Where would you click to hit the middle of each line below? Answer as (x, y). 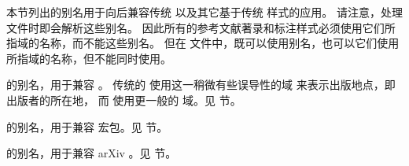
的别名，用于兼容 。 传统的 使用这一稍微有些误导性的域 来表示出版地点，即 (201, 85)
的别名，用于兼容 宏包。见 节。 (87, 126)
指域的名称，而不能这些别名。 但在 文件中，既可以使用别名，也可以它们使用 (203, 43)
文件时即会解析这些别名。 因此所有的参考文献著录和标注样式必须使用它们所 (201, 27)
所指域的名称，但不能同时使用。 (89, 58)
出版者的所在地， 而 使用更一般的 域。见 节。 (124, 100)
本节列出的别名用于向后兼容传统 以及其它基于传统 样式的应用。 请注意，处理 (204, 12)
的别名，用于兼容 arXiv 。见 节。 (92, 153)
